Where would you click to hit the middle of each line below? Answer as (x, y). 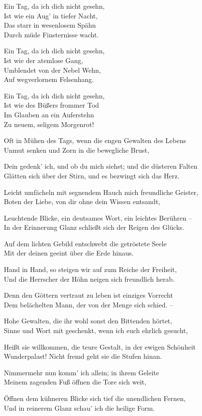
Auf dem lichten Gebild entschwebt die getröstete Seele (85, 243)
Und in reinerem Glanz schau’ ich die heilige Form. (79, 408)
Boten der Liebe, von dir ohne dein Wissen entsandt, (82, 201)
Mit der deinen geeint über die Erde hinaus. (69, 253)
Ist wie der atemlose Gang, (43, 60)
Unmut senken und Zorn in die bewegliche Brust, (77, 150)
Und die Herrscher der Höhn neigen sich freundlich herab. (89, 279)
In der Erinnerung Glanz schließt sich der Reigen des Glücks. (94, 227)
